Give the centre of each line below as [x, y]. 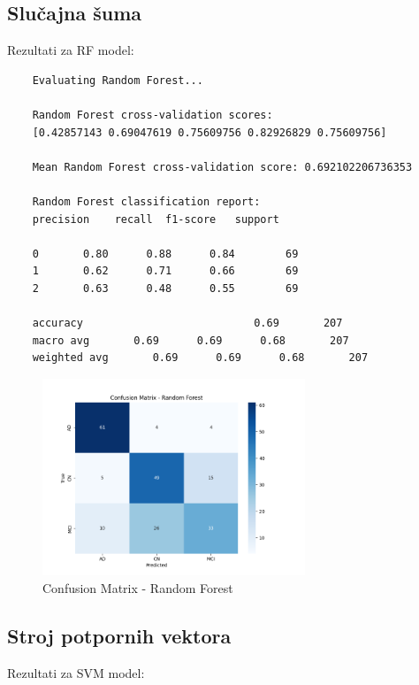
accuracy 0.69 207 [187, 323]
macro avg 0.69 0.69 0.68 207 [190, 340]
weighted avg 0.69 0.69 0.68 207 [200, 358]
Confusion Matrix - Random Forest [138, 588]
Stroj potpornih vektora [119, 636]
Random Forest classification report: [146, 201]
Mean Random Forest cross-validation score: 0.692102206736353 [222, 167]
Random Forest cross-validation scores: [152, 115]
